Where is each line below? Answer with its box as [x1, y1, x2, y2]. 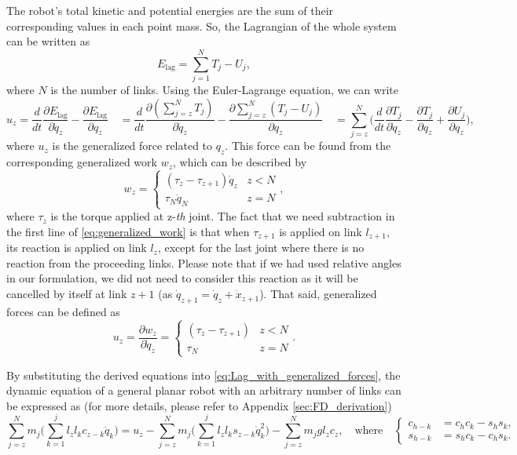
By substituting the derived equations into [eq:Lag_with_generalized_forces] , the [6, 366, 401, 383]
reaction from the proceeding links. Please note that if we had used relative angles [6, 254, 401, 271]
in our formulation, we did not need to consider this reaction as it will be [6, 270, 358, 286]
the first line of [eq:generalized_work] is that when [6, 223, 250, 239]
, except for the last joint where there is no [157, 239, 365, 256]
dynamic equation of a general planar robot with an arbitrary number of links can [6, 382, 401, 399]
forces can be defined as [6, 303, 120, 319]
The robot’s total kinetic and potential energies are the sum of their [6, 2, 334, 18]
